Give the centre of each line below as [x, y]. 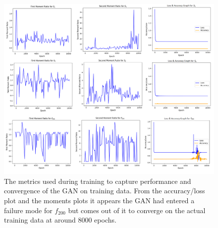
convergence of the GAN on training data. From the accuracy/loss [105, 191]
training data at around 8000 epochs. [60, 220]
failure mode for [28, 210]
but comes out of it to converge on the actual [137, 210]
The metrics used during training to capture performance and [98, 181]
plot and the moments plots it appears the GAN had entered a [99, 200]
